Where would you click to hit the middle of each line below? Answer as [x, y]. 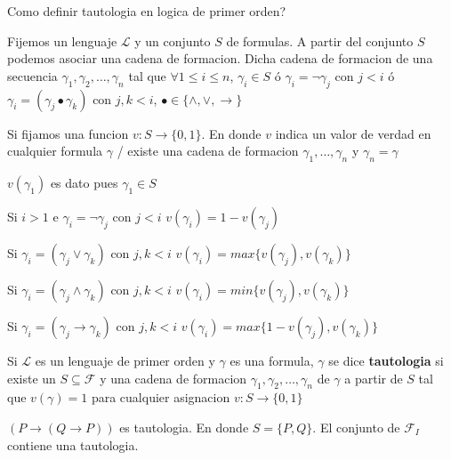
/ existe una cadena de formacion [208, 151]
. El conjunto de [356, 427]
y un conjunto [173, 40]
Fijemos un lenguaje [62, 40]
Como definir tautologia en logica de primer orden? [147, 11]
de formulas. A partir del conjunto [320, 40]
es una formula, [272, 360]
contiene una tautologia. [73, 444]
